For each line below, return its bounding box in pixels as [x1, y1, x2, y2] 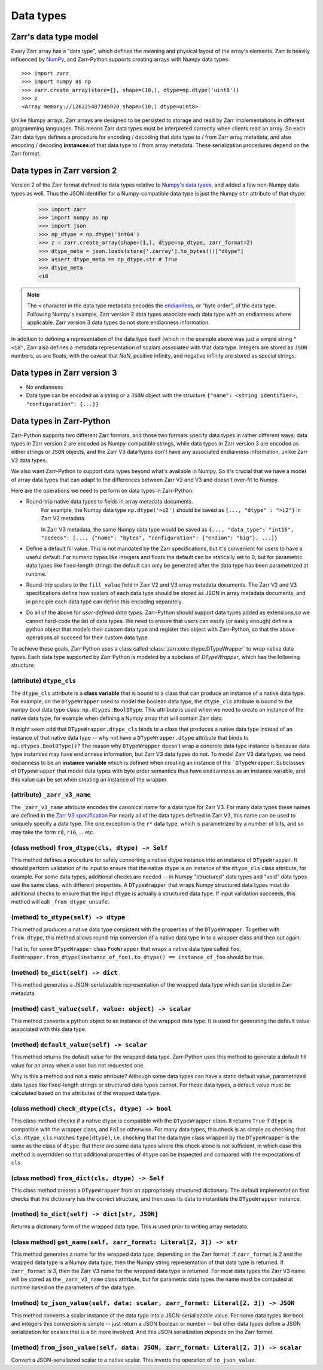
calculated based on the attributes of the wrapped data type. [11, 1089, 161, 1097]
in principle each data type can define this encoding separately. [26, 598, 183, 605]
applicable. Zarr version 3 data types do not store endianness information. [27, 319, 211, 326]
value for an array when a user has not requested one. [11, 1061, 145, 1069]
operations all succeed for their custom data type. [26, 634, 150, 641]
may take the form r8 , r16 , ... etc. [11, 828, 95, 835]
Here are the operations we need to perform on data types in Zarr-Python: [11, 487, 194, 495]
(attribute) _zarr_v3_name [11, 791, 91, 799]
